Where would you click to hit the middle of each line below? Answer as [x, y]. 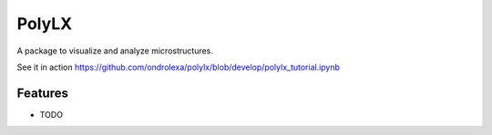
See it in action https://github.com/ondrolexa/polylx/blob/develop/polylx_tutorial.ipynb [179, 67]
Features [42, 93]
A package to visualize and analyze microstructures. [115, 51]
